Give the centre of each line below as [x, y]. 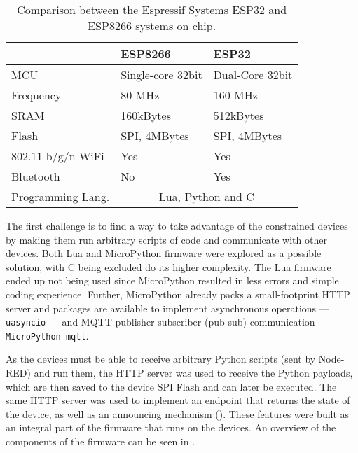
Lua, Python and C [206, 196]
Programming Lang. [61, 196]
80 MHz [140, 95]
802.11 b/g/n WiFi [58, 156]
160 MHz [235, 95]
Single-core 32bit [161, 75]
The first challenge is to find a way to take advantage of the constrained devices [177, 225]
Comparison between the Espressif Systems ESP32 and [152, 9]
